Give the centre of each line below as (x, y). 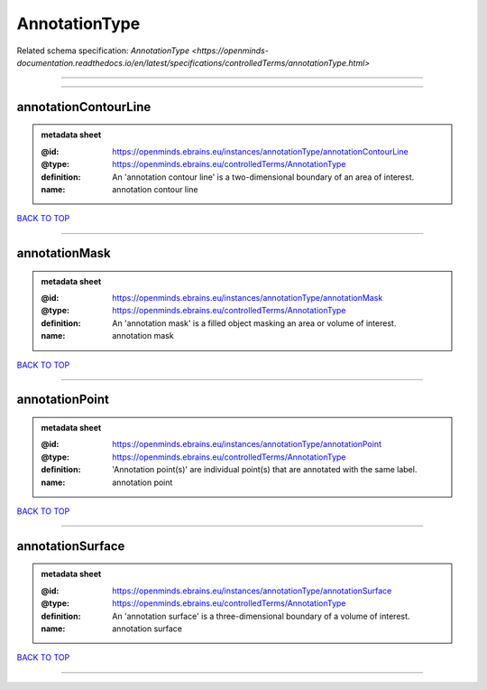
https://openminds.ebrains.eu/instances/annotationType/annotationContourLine (261, 151)
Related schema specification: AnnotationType (103, 51)
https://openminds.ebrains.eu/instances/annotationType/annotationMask (248, 298)
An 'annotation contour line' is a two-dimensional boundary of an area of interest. (263, 177)
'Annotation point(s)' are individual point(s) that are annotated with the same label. (265, 470)
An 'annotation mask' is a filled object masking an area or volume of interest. (254, 323)
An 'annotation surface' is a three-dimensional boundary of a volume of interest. (261, 616)
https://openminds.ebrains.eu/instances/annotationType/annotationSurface (252, 591)
